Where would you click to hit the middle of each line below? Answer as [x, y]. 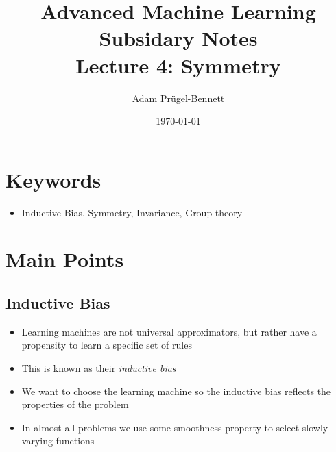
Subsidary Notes [178, 38]
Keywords [53, 179]
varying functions [58, 441]
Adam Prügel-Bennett [178, 98]
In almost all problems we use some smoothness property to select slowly [175, 427]
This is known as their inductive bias [99, 367]
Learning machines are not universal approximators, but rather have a [169, 331]
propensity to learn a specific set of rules [107, 345]
